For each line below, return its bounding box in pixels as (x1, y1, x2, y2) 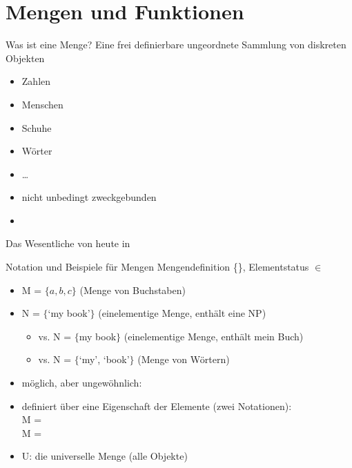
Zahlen (21, 74, 51, 88)
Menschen (21, 97, 63, 111)
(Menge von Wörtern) (137, 352, 230, 367)
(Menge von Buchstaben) (79, 282, 186, 297)
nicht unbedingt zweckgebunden (21, 190, 157, 204)
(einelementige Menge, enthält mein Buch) (124, 329, 304, 343)
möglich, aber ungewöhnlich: (21, 376, 142, 390)
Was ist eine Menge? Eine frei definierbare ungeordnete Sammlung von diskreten (6, 37, 346, 52)
